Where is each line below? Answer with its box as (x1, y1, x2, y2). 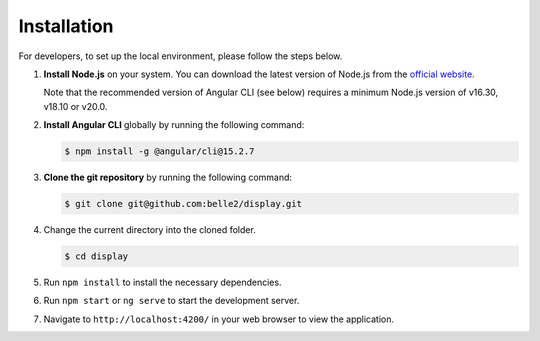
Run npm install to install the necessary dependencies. (43, 276, 282, 289)
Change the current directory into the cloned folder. (43, 224, 257, 236)
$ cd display (64, 251, 129, 262)
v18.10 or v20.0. (43, 100, 108, 112)
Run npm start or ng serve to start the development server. (43, 295, 300, 307)
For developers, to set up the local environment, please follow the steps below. (18, 50, 343, 62)
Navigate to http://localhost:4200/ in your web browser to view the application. (43, 313, 395, 325)
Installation (18, 15, 114, 37)
